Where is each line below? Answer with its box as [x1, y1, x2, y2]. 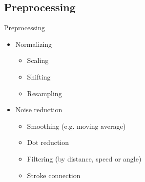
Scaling [27, 55, 49, 65]
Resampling [27, 88, 62, 98]
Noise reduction [15, 104, 62, 115]
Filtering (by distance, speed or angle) [27, 153, 142, 163]
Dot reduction [27, 137, 69, 147]
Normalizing [15, 39, 52, 49]
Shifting [27, 71, 51, 81]
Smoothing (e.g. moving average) [27, 121, 126, 131]
